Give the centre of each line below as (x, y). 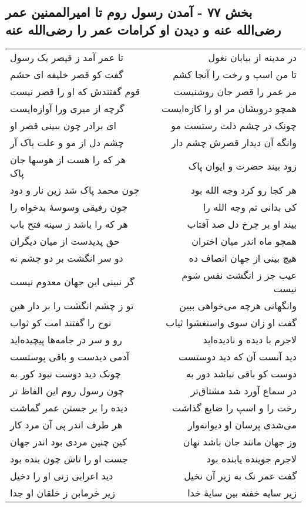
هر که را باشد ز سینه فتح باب (69, 224)
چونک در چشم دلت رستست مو (234, 125)
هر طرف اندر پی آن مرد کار (66, 424)
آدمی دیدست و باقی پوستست (70, 356)
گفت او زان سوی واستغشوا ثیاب (231, 322)
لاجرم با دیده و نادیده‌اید (250, 339)
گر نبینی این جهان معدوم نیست (72, 282)
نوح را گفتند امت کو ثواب (61, 322)
